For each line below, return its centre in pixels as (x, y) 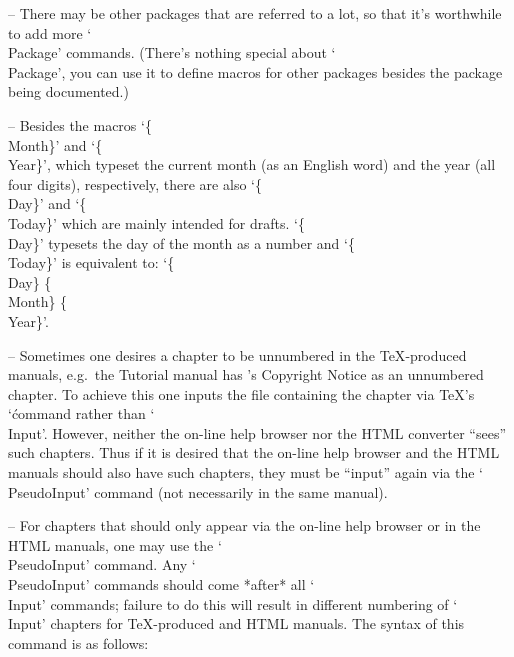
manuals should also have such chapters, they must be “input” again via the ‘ (245, 472)
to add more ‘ (50, 32)
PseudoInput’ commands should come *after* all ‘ (161, 584)
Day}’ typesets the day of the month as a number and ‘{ (181, 242)
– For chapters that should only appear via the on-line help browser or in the (244, 525)
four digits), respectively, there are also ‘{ (135, 183)
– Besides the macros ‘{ (80, 124)
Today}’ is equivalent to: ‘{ (91, 262)
